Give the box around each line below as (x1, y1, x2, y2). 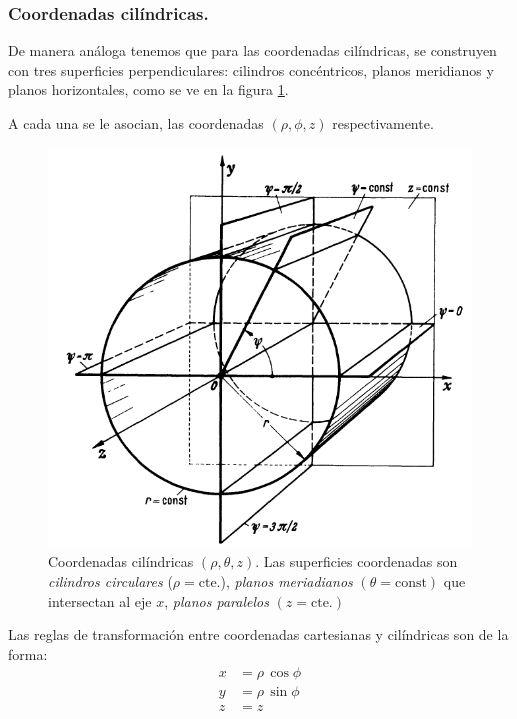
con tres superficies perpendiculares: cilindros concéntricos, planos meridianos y (8, 59, 494, 80)
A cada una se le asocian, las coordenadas (8, 113, 264, 133)
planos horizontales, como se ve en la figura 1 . (8, 79, 289, 100)
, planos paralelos (164, 590, 269, 611)
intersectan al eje (48, 590, 152, 611)
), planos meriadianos (220, 571, 353, 592)
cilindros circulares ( (48, 571, 173, 592)
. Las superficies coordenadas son (255, 551, 458, 572)
